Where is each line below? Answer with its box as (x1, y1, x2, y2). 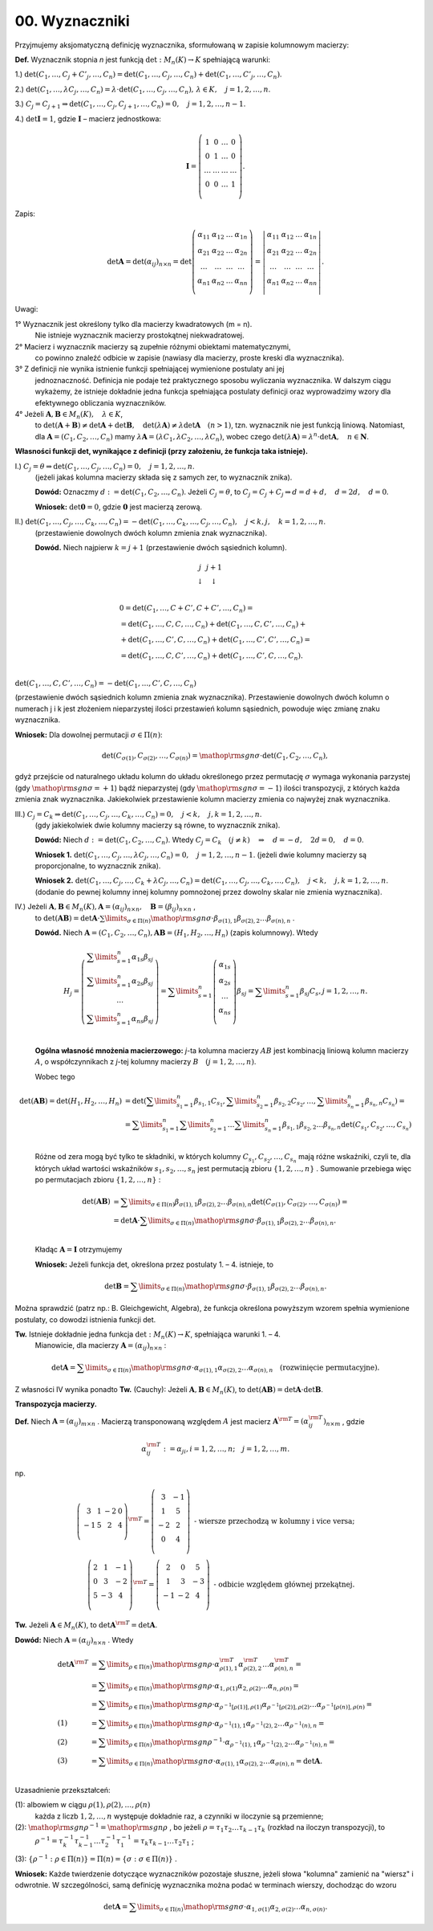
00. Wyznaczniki (14, 12, 130, 30)
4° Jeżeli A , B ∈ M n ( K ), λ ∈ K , (14, 409, 123, 421)
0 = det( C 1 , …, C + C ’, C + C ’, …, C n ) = (119, 603, 253, 614)
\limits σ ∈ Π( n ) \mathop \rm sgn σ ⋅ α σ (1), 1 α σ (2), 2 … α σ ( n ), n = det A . (106, 1756, 323, 1767)
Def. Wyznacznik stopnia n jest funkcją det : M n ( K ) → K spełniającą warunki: (14, 55, 271, 66)
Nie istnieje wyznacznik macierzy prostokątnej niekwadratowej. (34, 330, 245, 341)
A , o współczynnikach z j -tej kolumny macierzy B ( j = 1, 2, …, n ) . (34, 1057, 257, 1067)
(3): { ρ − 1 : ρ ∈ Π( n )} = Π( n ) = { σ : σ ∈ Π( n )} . (14, 1853, 177, 1864)
